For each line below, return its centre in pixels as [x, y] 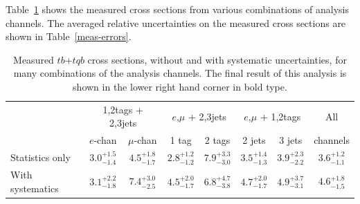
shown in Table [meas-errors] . [69, 36]
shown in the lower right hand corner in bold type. [180, 86]
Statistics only [40, 157]
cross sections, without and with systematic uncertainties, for [217, 59]
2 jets [254, 140]
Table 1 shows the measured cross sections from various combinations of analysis [178, 9]
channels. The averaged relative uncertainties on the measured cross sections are [176, 22]
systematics [35, 188]
